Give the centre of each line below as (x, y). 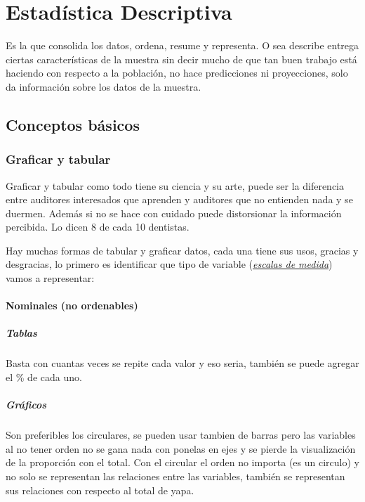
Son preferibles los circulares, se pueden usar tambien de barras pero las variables (181, 435)
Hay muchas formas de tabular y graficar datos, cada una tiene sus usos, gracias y (182, 250)
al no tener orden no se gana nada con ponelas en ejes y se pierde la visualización (181, 448)
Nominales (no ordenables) (72, 305)
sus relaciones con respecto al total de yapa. (100, 490)
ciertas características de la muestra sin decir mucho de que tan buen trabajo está (181, 59)
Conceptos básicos (73, 124)
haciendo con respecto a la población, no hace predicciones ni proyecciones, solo (177, 73)
